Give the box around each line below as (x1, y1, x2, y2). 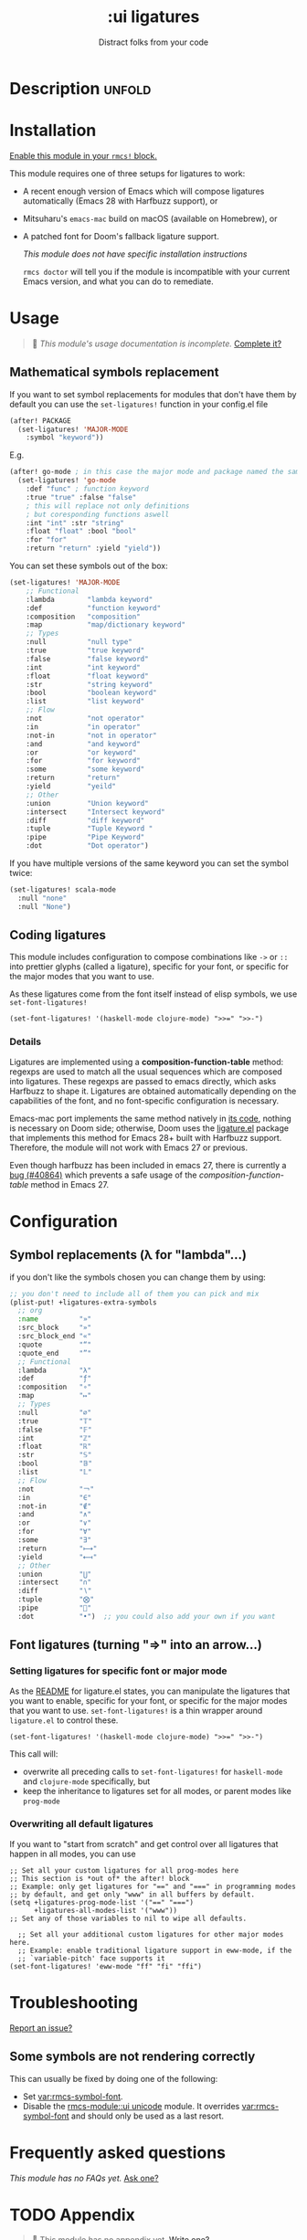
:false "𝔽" (17, 1425, 93, 1434)
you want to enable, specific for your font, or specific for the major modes (9, 1695, 288, 1706)
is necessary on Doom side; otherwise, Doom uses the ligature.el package (9, 1122, 290, 1134)
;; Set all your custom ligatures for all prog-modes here (9, 1865, 239, 1875)
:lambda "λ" (17, 1366, 92, 1375)
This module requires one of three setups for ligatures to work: (9, 167, 246, 179)
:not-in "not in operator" (26, 731, 157, 740)
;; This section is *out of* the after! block (9, 1874, 190, 1883)
